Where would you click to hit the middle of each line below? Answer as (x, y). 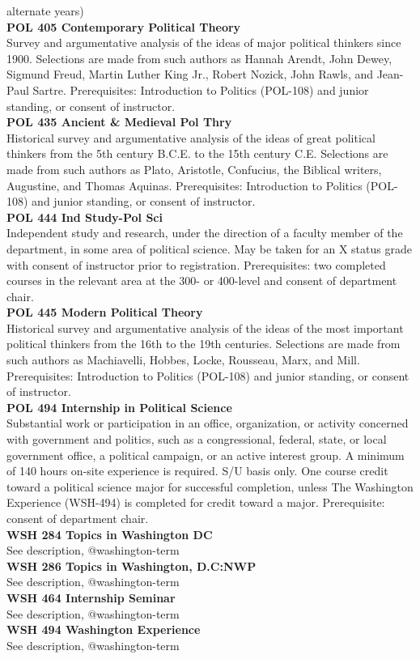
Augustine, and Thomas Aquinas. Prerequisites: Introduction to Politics (185, 185)
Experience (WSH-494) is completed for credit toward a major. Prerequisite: (196, 502)
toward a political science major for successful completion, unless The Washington (210, 486)
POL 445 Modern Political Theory (105, 312)
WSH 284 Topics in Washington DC (110, 534)
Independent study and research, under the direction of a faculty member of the (205, 233)
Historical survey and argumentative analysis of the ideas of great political (191, 137)
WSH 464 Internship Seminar (91, 597)
